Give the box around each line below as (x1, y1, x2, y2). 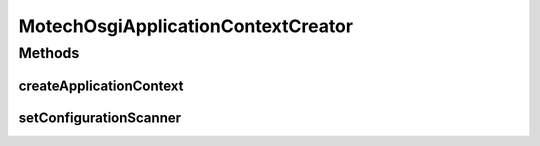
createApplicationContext (18, 77, 184, 94)
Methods (18, 44, 80, 62)
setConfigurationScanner (18, 109, 182, 126)
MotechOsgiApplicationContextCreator (18, 15, 354, 37)
